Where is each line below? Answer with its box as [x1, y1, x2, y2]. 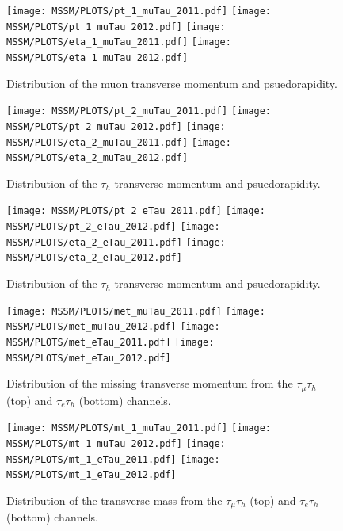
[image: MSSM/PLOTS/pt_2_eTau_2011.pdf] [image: [6, 205, 265, 217]
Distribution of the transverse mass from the [6, 491, 223, 508]
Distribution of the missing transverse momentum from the [6, 375, 293, 392]
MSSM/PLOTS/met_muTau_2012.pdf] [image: [6, 321, 220, 333]
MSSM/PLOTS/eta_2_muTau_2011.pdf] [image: [6, 136, 231, 148]
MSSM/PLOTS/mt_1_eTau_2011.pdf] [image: [6, 453, 220, 465]
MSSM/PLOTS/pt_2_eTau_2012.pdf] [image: [6, 221, 220, 233]
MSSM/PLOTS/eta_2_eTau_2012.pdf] [6, 252, 182, 264]
